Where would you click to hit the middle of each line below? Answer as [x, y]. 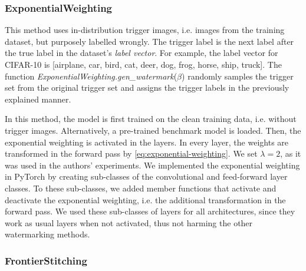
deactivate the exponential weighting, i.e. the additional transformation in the [145, 199]
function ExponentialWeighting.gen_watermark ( [91, 76]
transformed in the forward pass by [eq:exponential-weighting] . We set [131, 153]
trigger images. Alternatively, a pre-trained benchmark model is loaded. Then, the [153, 130]
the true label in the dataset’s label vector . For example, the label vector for [142, 53]
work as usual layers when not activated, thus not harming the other [129, 222]
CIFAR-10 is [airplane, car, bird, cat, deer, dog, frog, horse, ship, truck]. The [143, 64]
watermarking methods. [47, 234]
